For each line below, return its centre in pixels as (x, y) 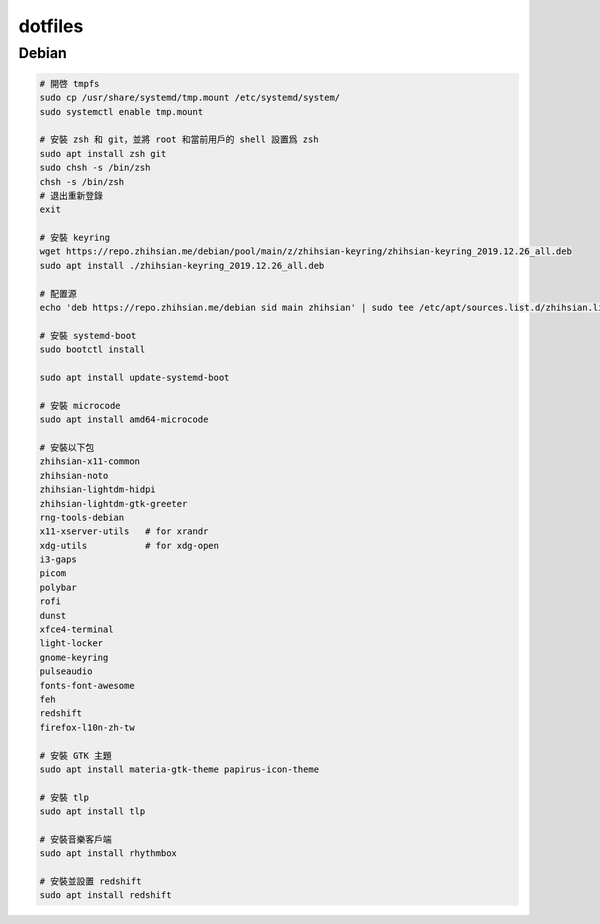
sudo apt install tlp (92, 811)
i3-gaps (58, 559)
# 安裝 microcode (80, 405)
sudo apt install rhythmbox (108, 853)
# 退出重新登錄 (71, 195)
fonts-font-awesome (87, 685)
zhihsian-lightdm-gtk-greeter (113, 503)
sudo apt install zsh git (103, 153)
